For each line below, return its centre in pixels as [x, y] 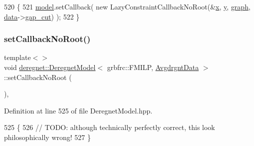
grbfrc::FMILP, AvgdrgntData [153, 67]
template [17, 57]
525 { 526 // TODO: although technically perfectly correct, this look [110, 127]
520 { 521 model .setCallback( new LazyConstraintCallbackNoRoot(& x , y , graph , [127, 6]
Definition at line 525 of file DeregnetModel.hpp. [78, 110]
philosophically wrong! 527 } [47, 137]
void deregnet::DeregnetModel [50, 67]
